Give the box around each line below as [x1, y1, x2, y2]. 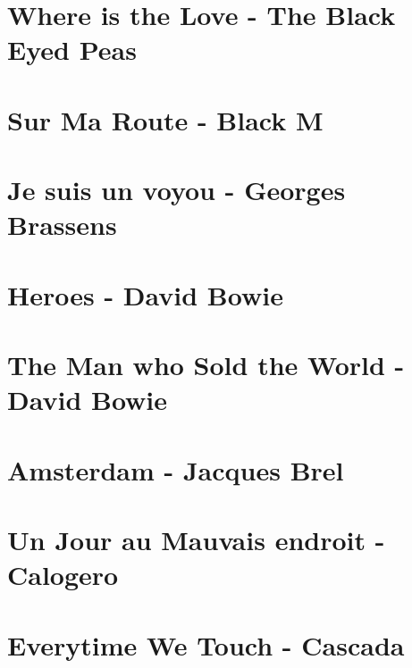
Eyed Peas [7, 31, 137, 68]
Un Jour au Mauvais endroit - [7, 522, 385, 557]
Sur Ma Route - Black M [7, 101, 324, 138]
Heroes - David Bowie [7, 276, 283, 313]
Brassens [7, 206, 117, 243]
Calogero [7, 556, 119, 593]
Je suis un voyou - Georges [7, 171, 346, 208]
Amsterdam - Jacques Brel [7, 451, 344, 488]
